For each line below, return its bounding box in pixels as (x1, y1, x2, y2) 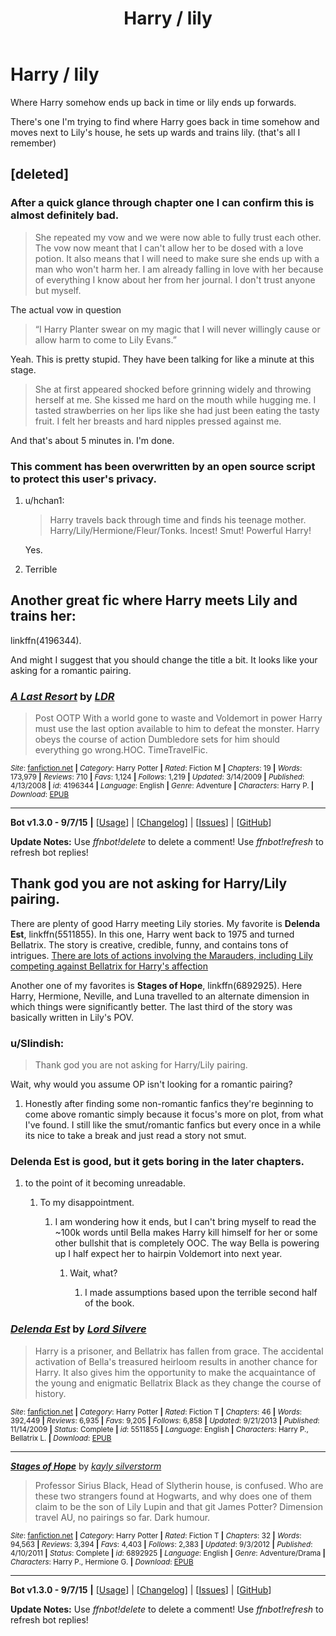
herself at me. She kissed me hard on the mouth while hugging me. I (34, 393, 317, 406)
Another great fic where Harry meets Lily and (10, 592, 298, 609)
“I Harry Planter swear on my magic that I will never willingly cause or (34, 323, 321, 335)
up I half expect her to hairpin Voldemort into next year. (54, 1248, 283, 1260)
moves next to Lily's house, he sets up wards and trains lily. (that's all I (10, 126, 301, 138)
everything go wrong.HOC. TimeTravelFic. (34, 744, 208, 756)
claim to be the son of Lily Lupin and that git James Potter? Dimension (34, 1500, 323, 1512)
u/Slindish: (10, 1036, 65, 1050)
